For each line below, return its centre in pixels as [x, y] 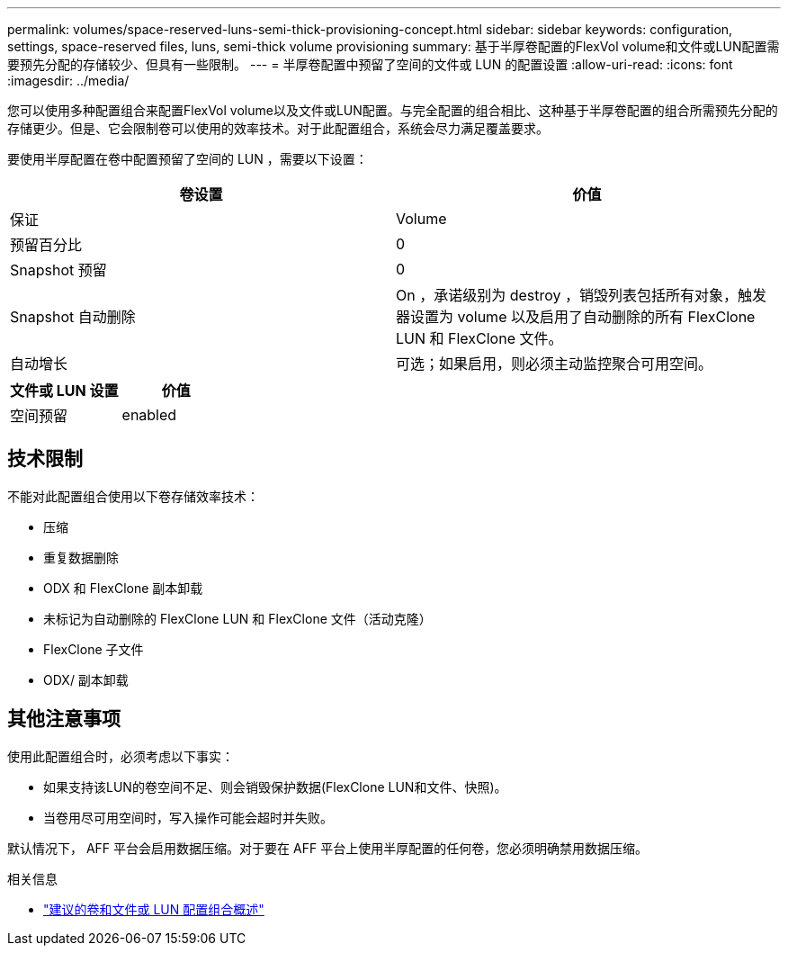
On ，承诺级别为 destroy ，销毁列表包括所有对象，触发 [582, 295]
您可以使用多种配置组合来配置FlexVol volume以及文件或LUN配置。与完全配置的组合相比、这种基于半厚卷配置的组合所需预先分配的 [393, 110]
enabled [149, 415]
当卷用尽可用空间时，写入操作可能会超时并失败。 [188, 817]
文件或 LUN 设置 [64, 391]
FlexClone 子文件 [94, 649]
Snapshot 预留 [58, 270]
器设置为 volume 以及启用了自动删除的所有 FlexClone [576, 317]
